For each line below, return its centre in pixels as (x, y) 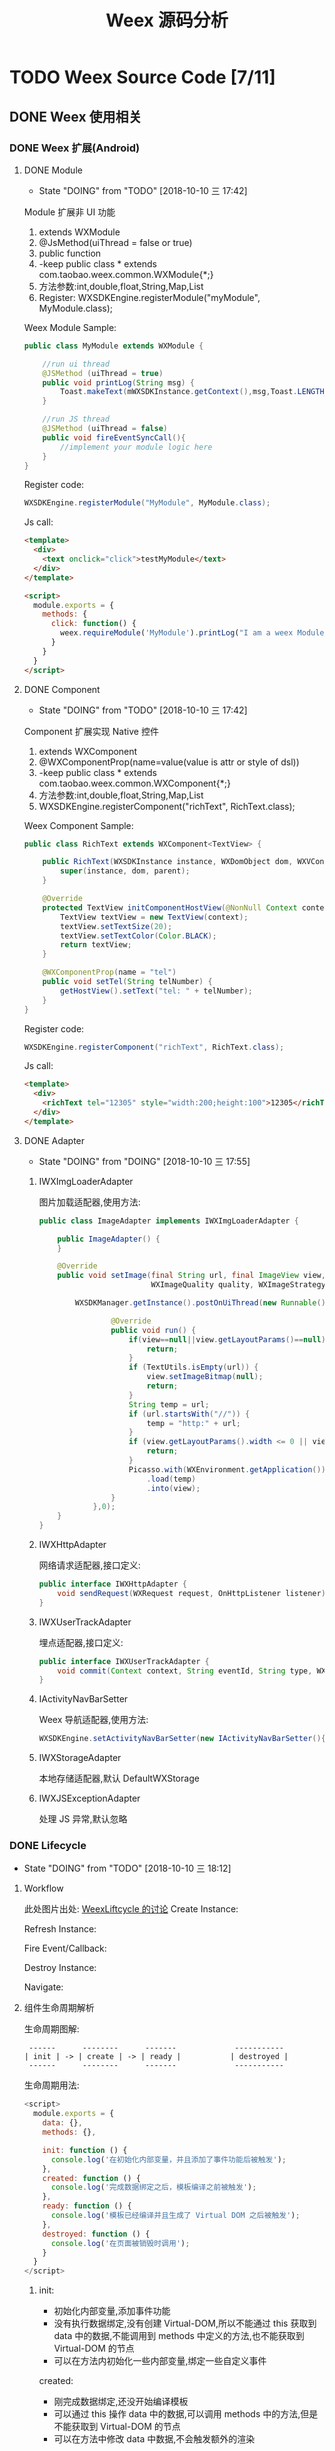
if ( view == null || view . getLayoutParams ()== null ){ (229, 1339)
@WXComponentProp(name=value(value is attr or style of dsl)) (169, 762)
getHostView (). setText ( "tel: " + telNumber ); (156, 991)
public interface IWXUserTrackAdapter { (124, 1661)
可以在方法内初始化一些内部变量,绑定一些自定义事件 (160, 2361)
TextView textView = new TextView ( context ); (154, 917)
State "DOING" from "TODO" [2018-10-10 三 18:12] (127, 1868)
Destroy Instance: (60, 1968)
